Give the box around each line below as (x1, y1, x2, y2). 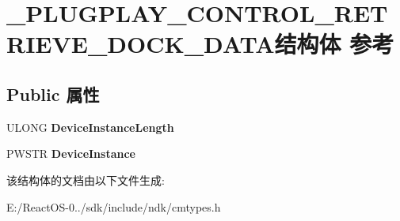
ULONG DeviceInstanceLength (6, 118, 174, 135)
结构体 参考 (274, 28, 394, 60)
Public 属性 (6, 81, 100, 106)
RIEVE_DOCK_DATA (6, 28, 275, 60)
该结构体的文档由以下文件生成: (6, 171, 165, 188)
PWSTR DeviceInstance (6, 145, 135, 162)
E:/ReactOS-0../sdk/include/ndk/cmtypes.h (6, 198, 221, 215)
